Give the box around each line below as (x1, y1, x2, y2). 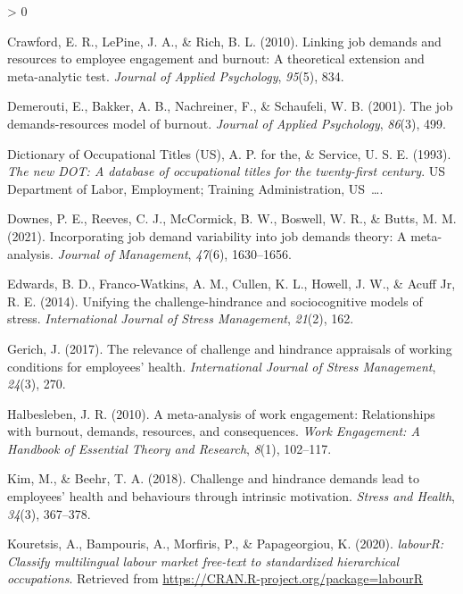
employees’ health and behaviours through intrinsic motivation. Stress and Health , (7, 487, 455, 506)
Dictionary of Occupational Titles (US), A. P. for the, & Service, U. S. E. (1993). (7, 144, 451, 163)
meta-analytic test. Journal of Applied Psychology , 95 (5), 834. (7, 66, 344, 85)
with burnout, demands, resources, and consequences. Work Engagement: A (7, 422, 420, 440)
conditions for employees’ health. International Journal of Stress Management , (7, 356, 436, 375)
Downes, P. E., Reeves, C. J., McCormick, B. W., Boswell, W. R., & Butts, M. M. (7, 209, 457, 228)
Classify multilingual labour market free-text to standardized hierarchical (7, 551, 400, 570)
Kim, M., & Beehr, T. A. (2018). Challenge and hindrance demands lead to (7, 469, 419, 488)
